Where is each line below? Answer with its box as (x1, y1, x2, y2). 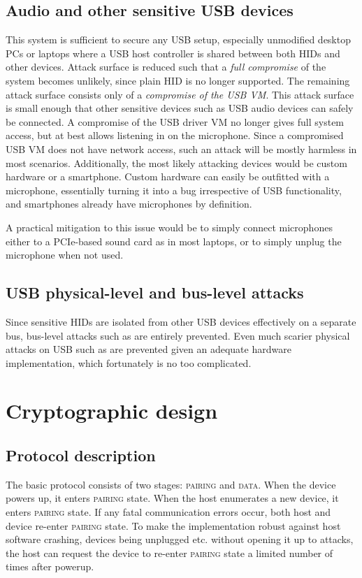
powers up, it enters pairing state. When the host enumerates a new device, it (6, 491, 339, 505)
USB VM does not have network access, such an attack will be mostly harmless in (6, 141, 357, 156)
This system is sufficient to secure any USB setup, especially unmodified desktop (6, 32, 351, 47)
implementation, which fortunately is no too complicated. (6, 355, 252, 370)
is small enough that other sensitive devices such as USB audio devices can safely (6, 101, 354, 115)
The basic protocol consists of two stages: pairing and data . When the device (6, 477, 336, 491)
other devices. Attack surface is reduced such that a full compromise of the (6, 59, 326, 74)
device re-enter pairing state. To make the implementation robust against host (6, 518, 341, 533)
